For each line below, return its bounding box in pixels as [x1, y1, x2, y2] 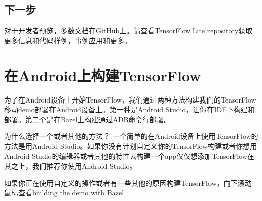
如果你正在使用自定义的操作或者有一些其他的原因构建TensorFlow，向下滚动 [4, 177, 252, 188]
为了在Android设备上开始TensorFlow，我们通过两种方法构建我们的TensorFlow [4, 94, 256, 105]
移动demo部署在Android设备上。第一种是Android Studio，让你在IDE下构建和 [4, 104, 255, 115]
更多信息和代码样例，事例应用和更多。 [4, 35, 131, 45]
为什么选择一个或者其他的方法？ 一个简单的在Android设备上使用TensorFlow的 [4, 131, 258, 141]
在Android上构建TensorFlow [4, 65, 201, 85]
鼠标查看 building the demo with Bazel [4, 187, 124, 198]
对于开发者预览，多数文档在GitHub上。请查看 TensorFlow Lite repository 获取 [4, 25, 253, 36]
